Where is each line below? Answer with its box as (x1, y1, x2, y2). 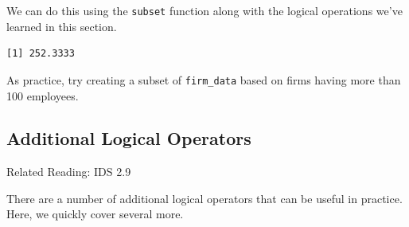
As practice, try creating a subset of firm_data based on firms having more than (6, 71, 401, 88)
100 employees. (6, 87, 79, 104)
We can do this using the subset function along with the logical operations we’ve (6, 2, 403, 18)
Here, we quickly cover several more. (6, 205, 184, 222)
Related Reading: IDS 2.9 (6, 163, 131, 180)
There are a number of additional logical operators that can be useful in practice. (6, 190, 403, 206)
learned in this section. (6, 18, 117, 34)
